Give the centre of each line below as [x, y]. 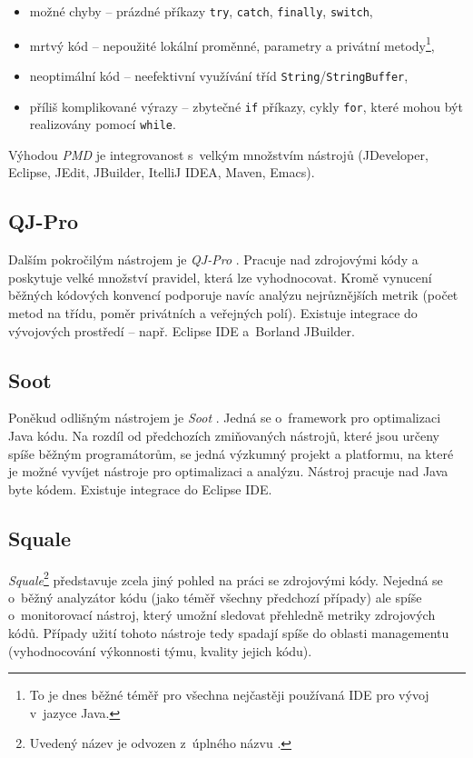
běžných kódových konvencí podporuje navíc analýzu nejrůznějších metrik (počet [233, 295]
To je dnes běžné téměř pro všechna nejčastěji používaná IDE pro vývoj [229, 695]
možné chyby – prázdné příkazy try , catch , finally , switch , [201, 11]
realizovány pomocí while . [103, 124]
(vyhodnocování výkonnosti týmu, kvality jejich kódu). [160, 650]
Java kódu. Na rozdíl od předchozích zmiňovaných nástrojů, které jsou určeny [224, 436]
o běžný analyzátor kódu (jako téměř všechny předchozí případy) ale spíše [215, 597]
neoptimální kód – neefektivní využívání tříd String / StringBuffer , [219, 75]
